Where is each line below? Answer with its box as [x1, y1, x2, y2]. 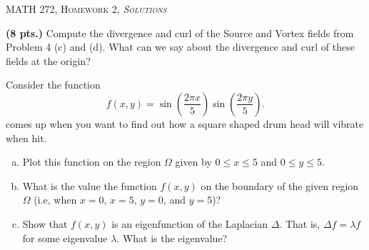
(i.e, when [34, 192, 77, 207]
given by [175, 154, 212, 169]
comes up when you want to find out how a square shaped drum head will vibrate [6, 116, 364, 131]
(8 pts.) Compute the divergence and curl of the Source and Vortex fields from [6, 25, 354, 40]
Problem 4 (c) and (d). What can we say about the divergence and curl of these [6, 39, 355, 54]
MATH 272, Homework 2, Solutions [6, 1, 167, 16]
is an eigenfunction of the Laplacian [111, 216, 268, 231]
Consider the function [6, 77, 101, 92]
